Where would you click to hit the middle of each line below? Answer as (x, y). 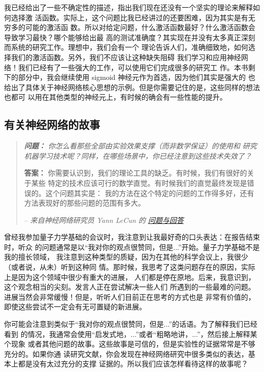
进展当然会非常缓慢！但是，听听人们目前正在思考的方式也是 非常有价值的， (130, 296)
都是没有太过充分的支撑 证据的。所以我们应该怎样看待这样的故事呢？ (133, 364)
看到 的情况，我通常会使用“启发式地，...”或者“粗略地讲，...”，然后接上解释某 (131, 334)
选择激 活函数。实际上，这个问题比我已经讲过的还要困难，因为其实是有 (129, 17)
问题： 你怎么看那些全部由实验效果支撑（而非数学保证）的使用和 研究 (140, 146)
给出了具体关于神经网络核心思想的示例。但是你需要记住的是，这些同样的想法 (132, 87)
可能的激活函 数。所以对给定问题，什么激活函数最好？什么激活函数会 (140, 27)
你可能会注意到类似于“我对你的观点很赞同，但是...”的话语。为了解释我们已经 (131, 324)
